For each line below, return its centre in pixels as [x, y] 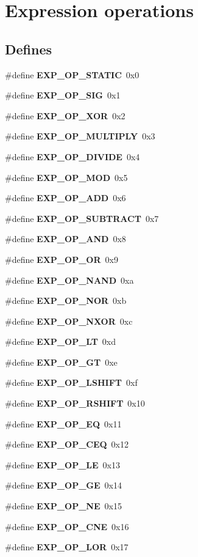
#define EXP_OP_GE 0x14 [63, 485]
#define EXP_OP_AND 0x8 [65, 239]
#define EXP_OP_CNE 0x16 [67, 526]
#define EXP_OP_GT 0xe [61, 362]
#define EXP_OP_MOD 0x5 [66, 177]
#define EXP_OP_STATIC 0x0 [72, 74]
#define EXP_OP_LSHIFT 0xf [71, 382]
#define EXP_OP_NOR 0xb [66, 301]
